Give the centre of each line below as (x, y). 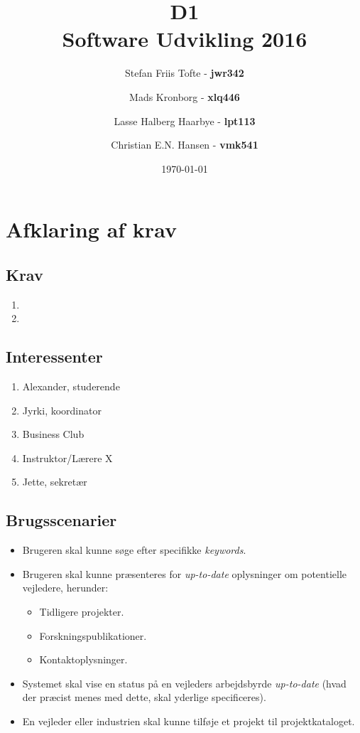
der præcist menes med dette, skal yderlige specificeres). (144, 697)
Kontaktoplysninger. (83, 659)
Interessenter (54, 357)
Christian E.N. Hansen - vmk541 (185, 145)
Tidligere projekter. (82, 612)
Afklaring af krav (91, 229)
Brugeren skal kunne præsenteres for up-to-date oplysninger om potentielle (185, 573)
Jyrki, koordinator (62, 410)
